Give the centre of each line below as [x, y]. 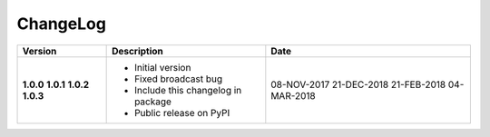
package [153, 102]
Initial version [163, 67]
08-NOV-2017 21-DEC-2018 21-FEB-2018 [358, 84]
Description [137, 51]
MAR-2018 [294, 95]
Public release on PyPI [182, 113]
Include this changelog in [188, 90]
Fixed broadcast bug [179, 79]
